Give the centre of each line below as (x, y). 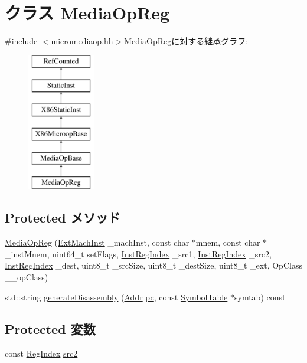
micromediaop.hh (82, 41)
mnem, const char (228, 242)
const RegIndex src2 (41, 353)
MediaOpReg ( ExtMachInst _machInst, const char (97, 242)
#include (21, 41)
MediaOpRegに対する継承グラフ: (186, 41)
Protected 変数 (50, 328)
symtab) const (260, 297)
